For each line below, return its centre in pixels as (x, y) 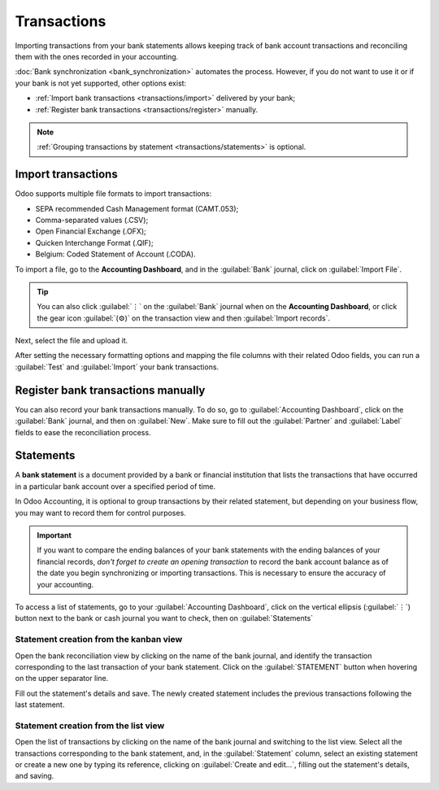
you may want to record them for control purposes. (100, 513)
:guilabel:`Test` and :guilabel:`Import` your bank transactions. (117, 367)
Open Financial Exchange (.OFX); (91, 231)
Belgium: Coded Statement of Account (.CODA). (115, 254)
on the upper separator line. (62, 679)
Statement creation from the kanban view (99, 639)
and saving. (35, 776)
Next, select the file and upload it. (72, 341)
